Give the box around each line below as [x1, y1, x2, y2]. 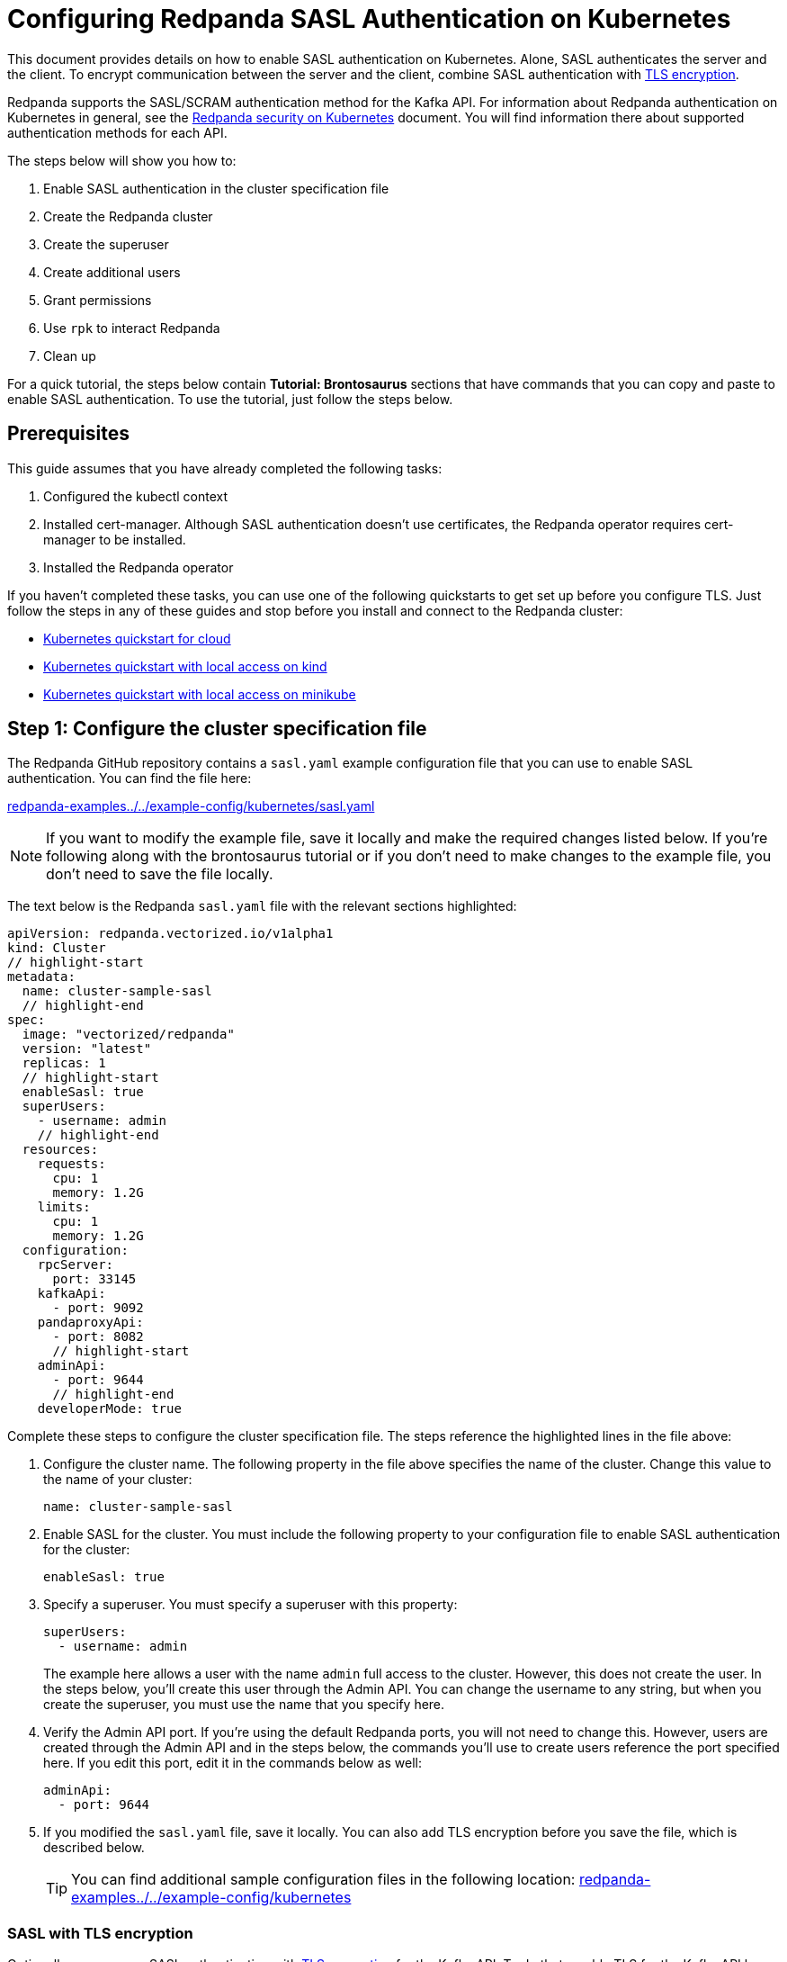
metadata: [7, 969, 76, 985]
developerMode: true [37, 1401, 182, 1417]
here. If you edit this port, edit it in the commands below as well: [43, 1755, 423, 1771]
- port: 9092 [52, 1300, 144, 1316]
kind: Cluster [7, 940, 106, 956]
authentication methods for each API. [7, 124, 228, 140]
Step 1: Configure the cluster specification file [7, 717, 427, 741]
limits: [37, 1200, 91, 1215]
